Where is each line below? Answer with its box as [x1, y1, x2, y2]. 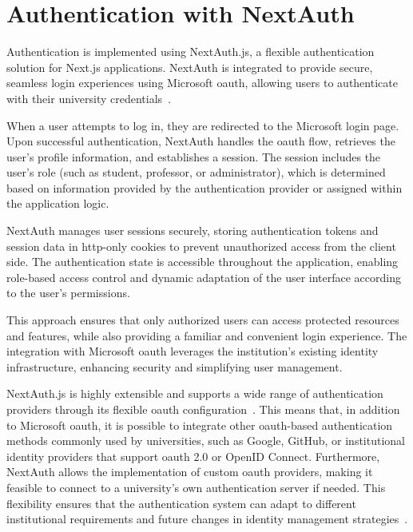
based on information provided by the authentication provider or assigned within [6, 179, 403, 196]
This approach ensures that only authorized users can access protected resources [6, 312, 399, 328]
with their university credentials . [6, 89, 172, 106]
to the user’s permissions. [6, 284, 130, 301]
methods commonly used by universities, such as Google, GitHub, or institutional [6, 432, 405, 449]
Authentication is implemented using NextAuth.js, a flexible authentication [6, 43, 375, 60]
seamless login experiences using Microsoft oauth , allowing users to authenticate [6, 74, 398, 91]
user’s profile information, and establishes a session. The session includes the [6, 148, 381, 165]
